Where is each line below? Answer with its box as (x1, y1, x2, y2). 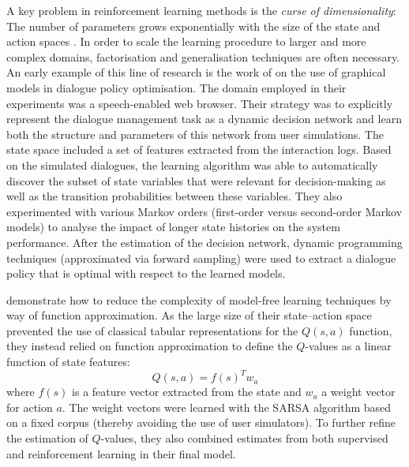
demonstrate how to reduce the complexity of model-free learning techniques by (6, 291, 392, 308)
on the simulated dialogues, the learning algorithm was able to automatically (6, 156, 378, 173)
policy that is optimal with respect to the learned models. (6, 265, 286, 282)
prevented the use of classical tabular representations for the (6, 322, 298, 338)
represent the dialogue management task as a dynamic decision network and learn (6, 110, 402, 127)
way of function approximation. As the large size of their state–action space (6, 307, 372, 323)
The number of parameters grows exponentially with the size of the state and (6, 17, 381, 34)
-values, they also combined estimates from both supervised (100, 429, 388, 446)
